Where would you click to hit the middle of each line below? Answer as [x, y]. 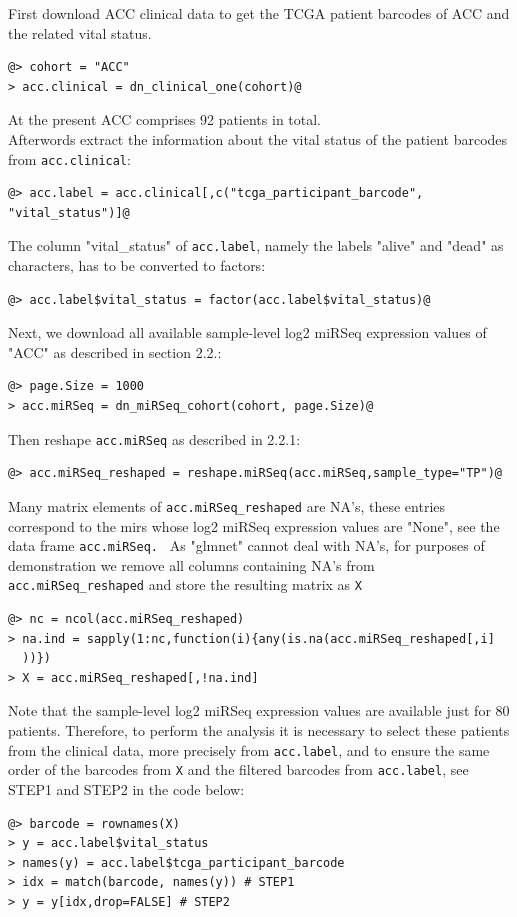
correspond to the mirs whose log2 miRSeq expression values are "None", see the [254, 525]
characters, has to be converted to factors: [137, 265]
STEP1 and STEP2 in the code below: [126, 788]
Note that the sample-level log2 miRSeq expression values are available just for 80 [259, 710]
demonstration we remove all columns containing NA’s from [191, 564]
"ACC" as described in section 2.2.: [115, 351]
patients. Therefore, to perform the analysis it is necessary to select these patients [259, 730]
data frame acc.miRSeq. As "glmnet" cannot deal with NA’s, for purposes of [246, 545]
